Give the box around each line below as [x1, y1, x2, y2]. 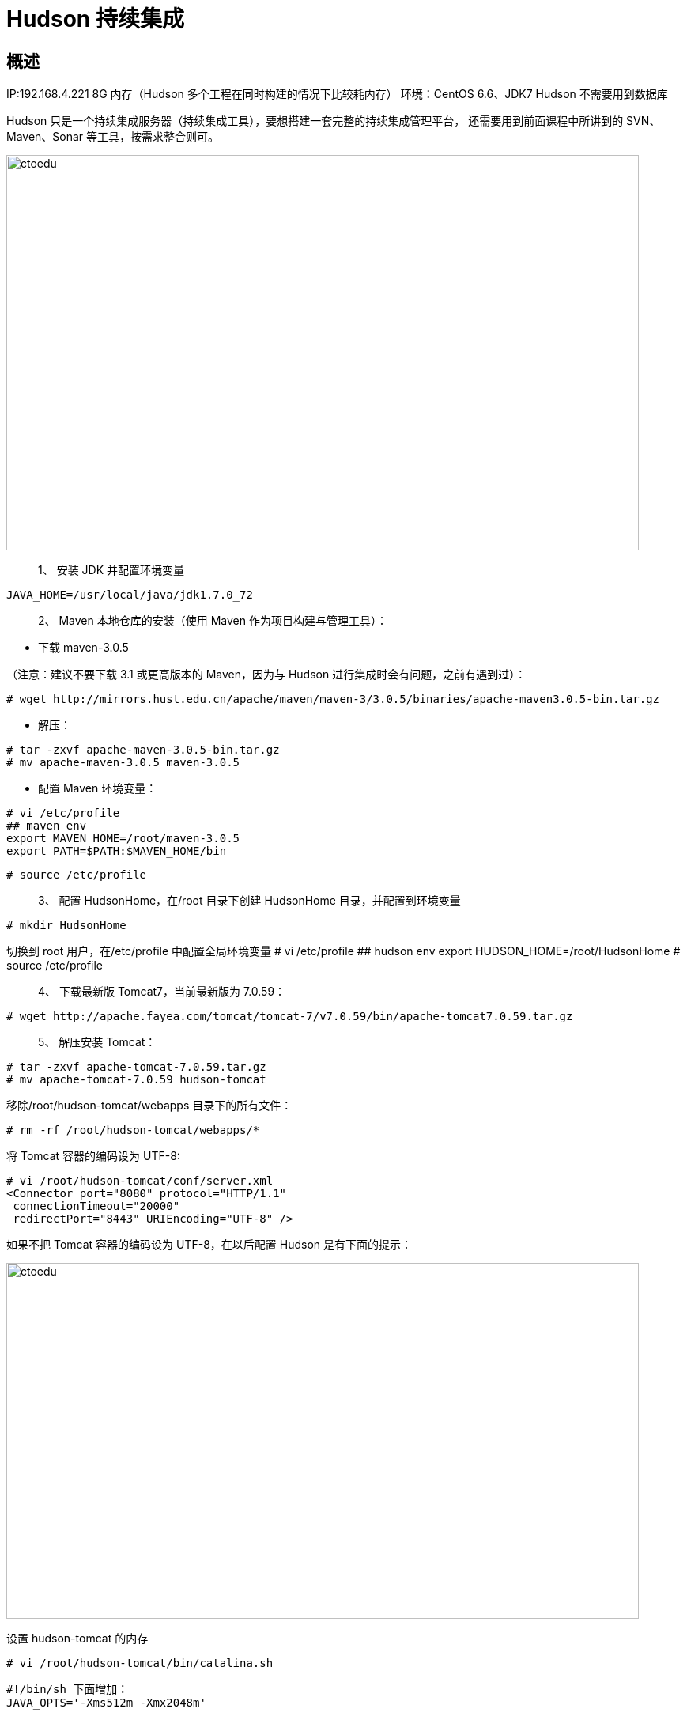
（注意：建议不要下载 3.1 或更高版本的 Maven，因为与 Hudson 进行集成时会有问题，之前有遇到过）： [6, 667, 527, 682]
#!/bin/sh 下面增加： [6, 1683, 129, 1696]
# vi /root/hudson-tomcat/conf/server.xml [6, 1174, 274, 1188]
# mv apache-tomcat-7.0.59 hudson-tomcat [6, 1073, 266, 1087]
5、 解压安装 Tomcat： [38, 1035, 157, 1049]
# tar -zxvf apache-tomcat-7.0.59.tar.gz [6, 1060, 266, 1074]
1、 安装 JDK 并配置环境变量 [38, 563, 185, 577]
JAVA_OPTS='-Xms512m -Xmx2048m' [6, 1696, 206, 1710]
